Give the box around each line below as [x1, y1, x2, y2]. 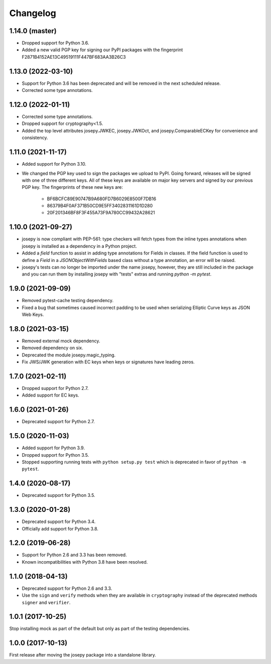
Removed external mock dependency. [22, 338, 100, 344]
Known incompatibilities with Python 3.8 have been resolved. [22, 559, 148, 565]
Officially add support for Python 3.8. [22, 525, 99, 532]
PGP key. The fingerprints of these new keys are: [22, 184, 123, 190]
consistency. [22, 135, 48, 141]
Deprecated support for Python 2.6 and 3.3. [22, 585, 112, 591]
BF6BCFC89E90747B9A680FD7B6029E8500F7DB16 [47, 196, 157, 202]
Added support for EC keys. [22, 392, 80, 399]
